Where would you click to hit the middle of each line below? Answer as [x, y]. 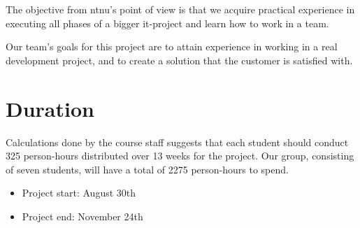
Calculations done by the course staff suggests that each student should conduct [177, 142]
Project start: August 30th [79, 193]
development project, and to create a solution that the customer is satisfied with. [179, 60]
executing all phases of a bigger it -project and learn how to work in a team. [167, 23]
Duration [50, 108]
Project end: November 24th [82, 216]
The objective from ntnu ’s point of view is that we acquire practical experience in [180, 9]
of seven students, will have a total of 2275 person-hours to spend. [147, 169]
